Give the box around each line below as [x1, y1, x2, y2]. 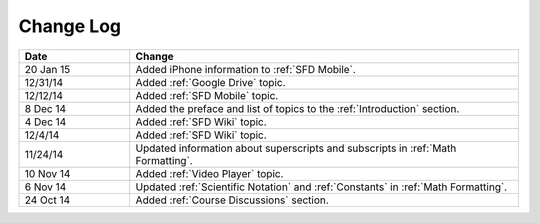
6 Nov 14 [24, 180, 67, 194]
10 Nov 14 [24, 166, 71, 180]
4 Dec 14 [24, 115, 67, 129]
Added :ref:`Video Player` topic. [135, 166, 284, 180]
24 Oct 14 [24, 193, 71, 207]
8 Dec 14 [24, 101, 67, 115]
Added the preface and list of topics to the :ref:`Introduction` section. [135, 101, 460, 115]
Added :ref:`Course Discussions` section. [135, 193, 329, 207]
